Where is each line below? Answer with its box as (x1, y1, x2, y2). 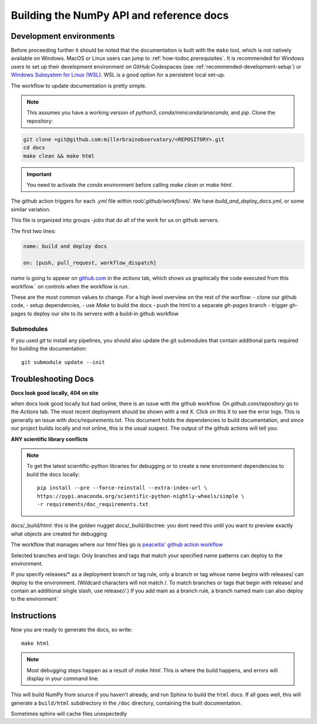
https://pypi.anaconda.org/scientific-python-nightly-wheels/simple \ (37, 493, 245, 499)
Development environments (11, 31, 115, 41)
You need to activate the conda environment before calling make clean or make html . (26, 181, 233, 188)
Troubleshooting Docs (11, 373, 94, 384)
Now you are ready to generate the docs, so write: (11, 626, 133, 634)
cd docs (23, 144, 45, 151)
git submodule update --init (21, 359, 105, 365)
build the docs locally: (26, 470, 80, 478)
